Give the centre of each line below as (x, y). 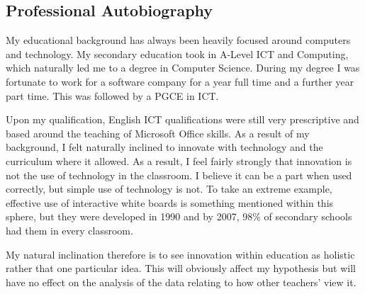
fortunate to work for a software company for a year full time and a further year (180, 81)
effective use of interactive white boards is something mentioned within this (170, 202)
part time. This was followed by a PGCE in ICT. (112, 95)
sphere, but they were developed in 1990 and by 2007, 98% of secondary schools (179, 216)
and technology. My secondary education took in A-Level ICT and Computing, (177, 53)
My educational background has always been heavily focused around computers (178, 40)
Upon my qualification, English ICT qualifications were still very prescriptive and (182, 119)
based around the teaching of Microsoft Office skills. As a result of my (158, 133)
